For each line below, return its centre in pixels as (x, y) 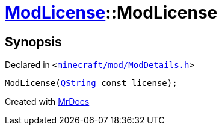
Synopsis (33, 42)
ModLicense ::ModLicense (111, 13)
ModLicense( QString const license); (91, 83)
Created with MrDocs (47, 102)
